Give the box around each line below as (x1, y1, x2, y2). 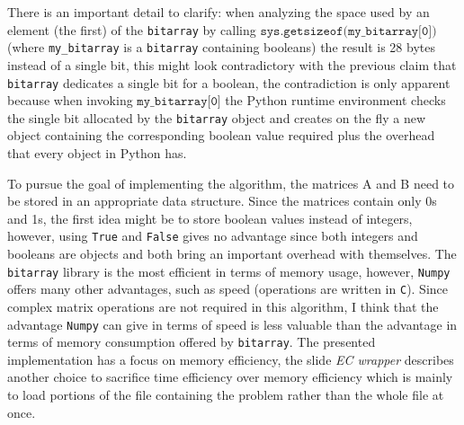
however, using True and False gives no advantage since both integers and (7, 226, 418, 245)
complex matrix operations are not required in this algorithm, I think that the (7, 297, 439, 315)
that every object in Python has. (7, 144, 187, 162)
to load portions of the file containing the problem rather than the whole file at (7, 385, 444, 404)
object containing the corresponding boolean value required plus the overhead (7, 126, 435, 145)
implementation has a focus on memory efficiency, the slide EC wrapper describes (7, 350, 454, 368)
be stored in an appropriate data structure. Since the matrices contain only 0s (7, 191, 437, 210)
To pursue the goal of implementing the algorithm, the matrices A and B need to (7, 173, 455, 192)
